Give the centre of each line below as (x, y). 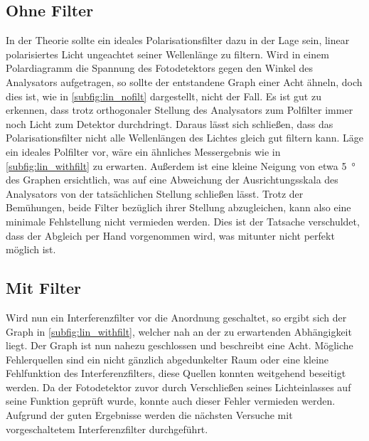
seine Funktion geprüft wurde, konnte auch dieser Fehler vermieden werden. (171, 401)
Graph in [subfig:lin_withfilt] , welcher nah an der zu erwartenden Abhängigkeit (179, 331)
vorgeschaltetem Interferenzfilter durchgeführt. (107, 429)
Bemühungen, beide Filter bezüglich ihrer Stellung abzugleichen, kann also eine (178, 207)
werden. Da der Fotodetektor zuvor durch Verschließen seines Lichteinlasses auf (178, 387)
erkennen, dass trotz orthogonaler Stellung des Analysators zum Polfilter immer (180, 110)
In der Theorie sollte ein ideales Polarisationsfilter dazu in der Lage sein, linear (178, 40)
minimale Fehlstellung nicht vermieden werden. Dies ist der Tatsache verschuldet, (183, 221)
